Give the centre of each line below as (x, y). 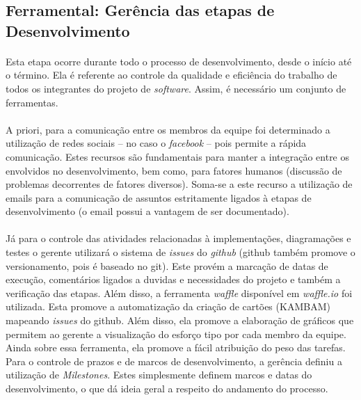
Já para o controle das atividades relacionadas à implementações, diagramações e (178, 238)
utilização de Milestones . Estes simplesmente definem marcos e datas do (159, 375)
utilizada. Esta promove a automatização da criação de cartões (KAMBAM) (168, 306)
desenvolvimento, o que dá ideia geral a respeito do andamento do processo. (167, 389)
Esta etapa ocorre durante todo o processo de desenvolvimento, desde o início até (179, 61)
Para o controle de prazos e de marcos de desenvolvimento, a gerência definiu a (174, 361)
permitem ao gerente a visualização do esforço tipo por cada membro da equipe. (176, 334)
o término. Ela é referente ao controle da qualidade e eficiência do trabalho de (171, 75)
